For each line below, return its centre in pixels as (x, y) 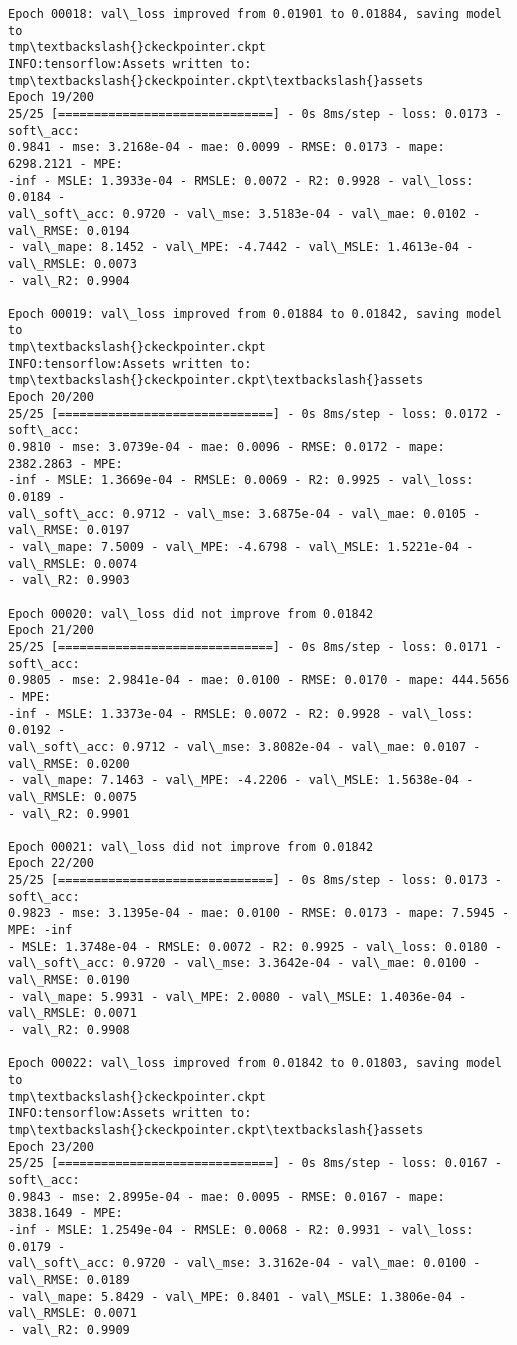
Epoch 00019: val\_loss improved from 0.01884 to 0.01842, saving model (255, 313)
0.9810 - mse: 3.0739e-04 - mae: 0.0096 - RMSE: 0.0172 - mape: (226, 447)
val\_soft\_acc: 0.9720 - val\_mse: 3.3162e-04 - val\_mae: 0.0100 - (244, 1263)
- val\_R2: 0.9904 (69, 280)
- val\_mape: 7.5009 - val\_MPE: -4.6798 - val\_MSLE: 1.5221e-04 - (241, 547)
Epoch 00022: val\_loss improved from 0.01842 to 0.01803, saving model (255, 1063)
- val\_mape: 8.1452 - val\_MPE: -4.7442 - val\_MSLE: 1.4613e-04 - (241, 247)
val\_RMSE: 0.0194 (69, 230)
